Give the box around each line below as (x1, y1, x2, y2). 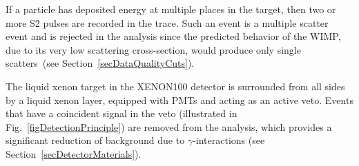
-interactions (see (193, 133, 265, 147)
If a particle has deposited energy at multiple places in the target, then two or (6, 2, 336, 16)
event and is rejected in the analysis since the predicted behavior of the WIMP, (6, 29, 341, 43)
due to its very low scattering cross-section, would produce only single (6, 42, 301, 56)
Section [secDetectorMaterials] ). (6, 146, 142, 160)
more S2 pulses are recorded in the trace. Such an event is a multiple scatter (6, 15, 329, 30)
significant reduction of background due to (6, 133, 185, 147)
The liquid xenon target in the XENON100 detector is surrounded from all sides (6, 79, 345, 93)
